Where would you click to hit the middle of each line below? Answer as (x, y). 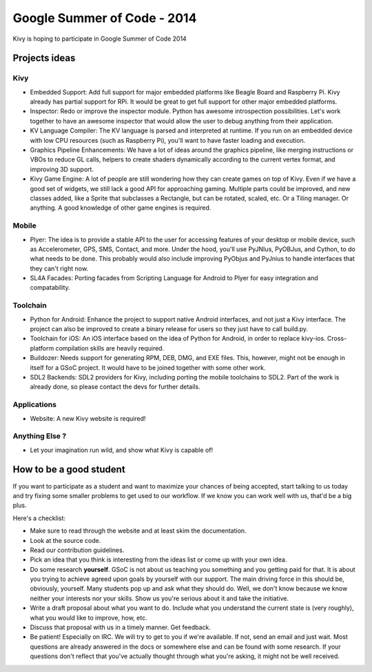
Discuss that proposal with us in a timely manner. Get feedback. (121, 627)
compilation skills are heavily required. (110, 348)
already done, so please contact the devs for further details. (115, 387)
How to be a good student (69, 470)
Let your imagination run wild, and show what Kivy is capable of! (122, 450)
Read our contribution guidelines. (77, 550)
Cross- (337, 339)
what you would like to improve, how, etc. (89, 617)
